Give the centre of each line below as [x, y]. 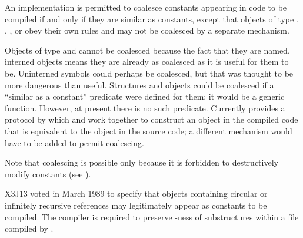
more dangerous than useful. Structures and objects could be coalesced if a [139, 85]
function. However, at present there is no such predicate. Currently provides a [145, 108]
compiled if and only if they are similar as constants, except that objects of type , [152, 19]
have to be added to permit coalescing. [74, 142]
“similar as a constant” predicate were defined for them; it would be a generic [145, 96]
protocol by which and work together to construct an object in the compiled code [151, 119]
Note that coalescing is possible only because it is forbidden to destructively [141, 162]
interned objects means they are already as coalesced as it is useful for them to [147, 62]
